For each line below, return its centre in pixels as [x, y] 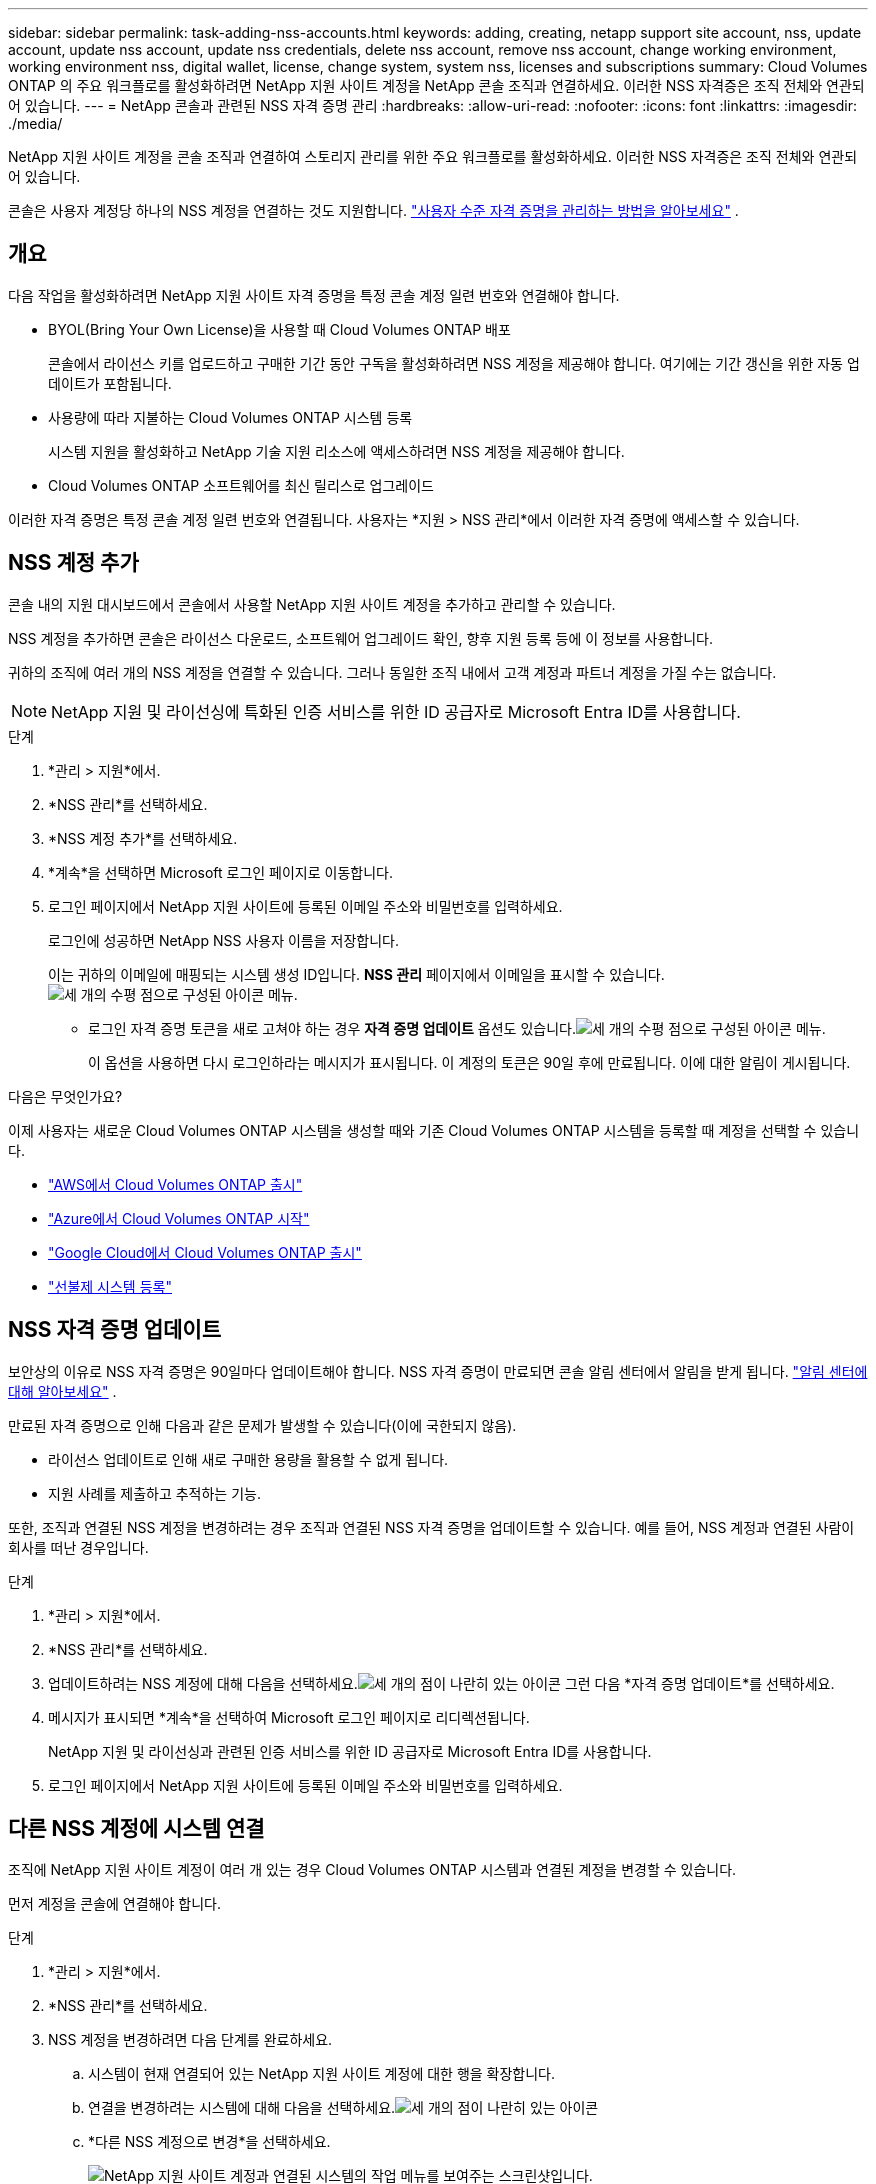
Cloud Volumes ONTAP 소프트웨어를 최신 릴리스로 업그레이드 [241, 485]
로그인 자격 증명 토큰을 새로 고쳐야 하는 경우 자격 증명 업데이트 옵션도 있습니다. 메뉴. [457, 1028]
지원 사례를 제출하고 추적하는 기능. [154, 1493]
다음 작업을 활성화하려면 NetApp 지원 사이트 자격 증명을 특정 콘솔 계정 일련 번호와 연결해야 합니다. [314, 295]
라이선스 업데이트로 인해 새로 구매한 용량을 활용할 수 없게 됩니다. [248, 1459]
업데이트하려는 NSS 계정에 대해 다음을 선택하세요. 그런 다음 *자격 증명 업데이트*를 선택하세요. [441, 1683]
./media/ [35, 123]
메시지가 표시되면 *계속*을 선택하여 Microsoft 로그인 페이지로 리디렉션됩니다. [289, 1717]
